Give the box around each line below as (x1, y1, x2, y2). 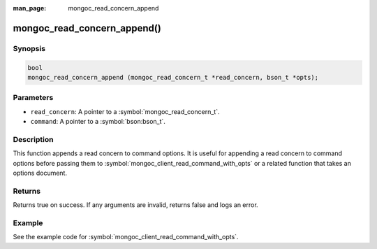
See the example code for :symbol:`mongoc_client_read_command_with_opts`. (13, 233, 239, 241)
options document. (13, 169, 68, 177)
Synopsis (13, 43, 45, 53)
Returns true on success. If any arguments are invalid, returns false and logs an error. (13, 201, 258, 209)
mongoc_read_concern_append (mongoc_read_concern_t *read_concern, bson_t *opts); (27, 73, 319, 81)
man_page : (13, 4, 47, 12)
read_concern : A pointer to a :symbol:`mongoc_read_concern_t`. (30, 107, 220, 115)
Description (13, 134, 54, 144)
